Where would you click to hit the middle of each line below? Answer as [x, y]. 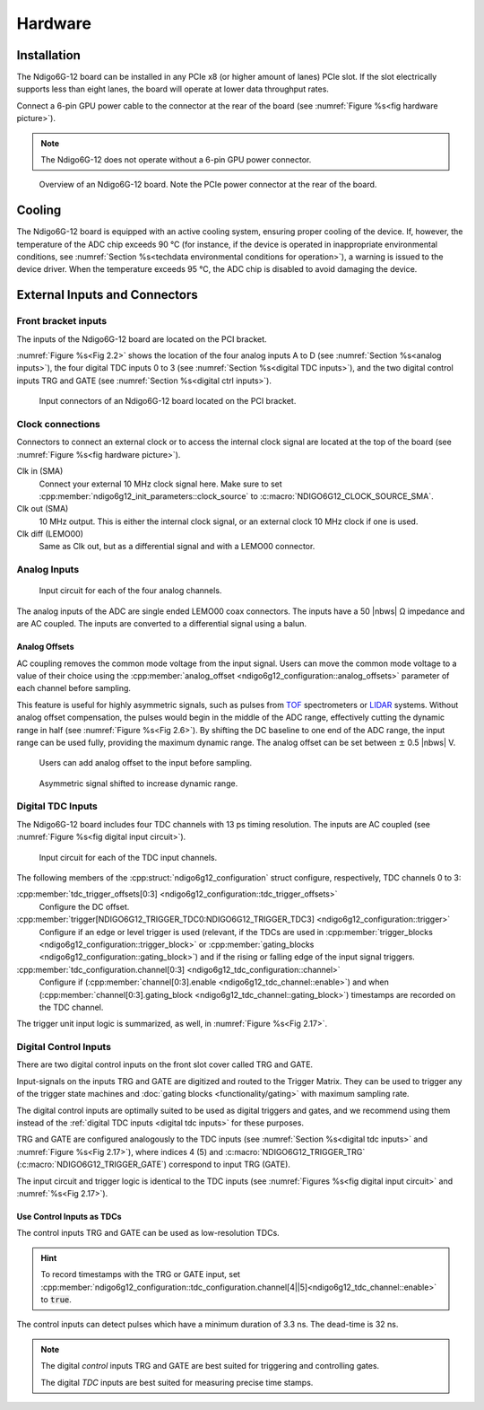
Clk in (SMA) [40, 471]
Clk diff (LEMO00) [50, 534]
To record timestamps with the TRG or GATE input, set [141, 1274]
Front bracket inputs [62, 321]
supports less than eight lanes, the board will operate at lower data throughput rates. [173, 89]
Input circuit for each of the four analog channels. [130, 591]
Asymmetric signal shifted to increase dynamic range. [138, 783]
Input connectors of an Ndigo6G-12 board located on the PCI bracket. [168, 401]
